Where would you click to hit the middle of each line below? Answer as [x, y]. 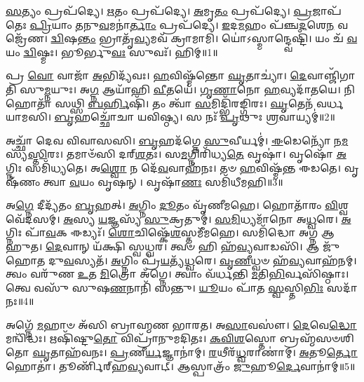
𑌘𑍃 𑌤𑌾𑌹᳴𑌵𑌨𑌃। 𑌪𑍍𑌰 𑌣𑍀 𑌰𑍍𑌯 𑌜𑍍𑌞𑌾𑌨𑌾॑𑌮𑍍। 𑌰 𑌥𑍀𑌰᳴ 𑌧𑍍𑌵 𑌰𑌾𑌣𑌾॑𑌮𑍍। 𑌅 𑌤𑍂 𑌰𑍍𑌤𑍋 [195, 352]
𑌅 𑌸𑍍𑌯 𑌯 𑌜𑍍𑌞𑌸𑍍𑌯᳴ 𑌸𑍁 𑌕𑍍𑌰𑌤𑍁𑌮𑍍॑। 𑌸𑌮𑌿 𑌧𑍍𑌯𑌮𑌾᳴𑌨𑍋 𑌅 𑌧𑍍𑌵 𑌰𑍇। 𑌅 [207, 218]
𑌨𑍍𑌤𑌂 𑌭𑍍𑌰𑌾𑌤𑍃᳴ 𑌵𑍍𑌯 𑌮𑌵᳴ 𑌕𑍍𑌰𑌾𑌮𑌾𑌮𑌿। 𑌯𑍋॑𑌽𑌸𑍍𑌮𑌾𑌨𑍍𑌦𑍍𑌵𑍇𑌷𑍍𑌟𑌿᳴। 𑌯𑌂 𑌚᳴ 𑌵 [217, 38]
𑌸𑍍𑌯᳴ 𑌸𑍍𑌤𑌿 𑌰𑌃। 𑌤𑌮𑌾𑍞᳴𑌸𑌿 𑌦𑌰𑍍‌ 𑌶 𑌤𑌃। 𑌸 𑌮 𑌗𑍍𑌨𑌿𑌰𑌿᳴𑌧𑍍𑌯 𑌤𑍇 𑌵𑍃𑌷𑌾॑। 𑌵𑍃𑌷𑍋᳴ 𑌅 [176, 154]
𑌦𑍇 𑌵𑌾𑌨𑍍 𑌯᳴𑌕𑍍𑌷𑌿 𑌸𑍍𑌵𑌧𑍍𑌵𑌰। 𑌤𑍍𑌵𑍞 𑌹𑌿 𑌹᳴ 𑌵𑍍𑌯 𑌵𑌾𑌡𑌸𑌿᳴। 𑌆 [182, 246]
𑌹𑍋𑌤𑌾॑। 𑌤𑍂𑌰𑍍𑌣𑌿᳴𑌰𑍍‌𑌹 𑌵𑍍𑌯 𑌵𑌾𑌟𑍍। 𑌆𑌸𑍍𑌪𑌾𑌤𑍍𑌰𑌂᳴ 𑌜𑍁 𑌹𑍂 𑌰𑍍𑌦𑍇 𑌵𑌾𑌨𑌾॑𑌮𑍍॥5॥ [181, 366]
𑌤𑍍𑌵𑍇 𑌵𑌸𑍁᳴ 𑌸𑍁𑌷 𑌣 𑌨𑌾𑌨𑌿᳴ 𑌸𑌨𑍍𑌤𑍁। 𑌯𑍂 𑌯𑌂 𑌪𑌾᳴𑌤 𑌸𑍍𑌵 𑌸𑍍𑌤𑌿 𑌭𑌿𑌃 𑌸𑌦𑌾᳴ [182, 287]
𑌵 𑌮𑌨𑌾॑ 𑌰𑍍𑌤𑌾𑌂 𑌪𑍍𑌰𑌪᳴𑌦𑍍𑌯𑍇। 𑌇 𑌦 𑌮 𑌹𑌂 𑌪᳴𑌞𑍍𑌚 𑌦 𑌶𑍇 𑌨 [217, 24]
